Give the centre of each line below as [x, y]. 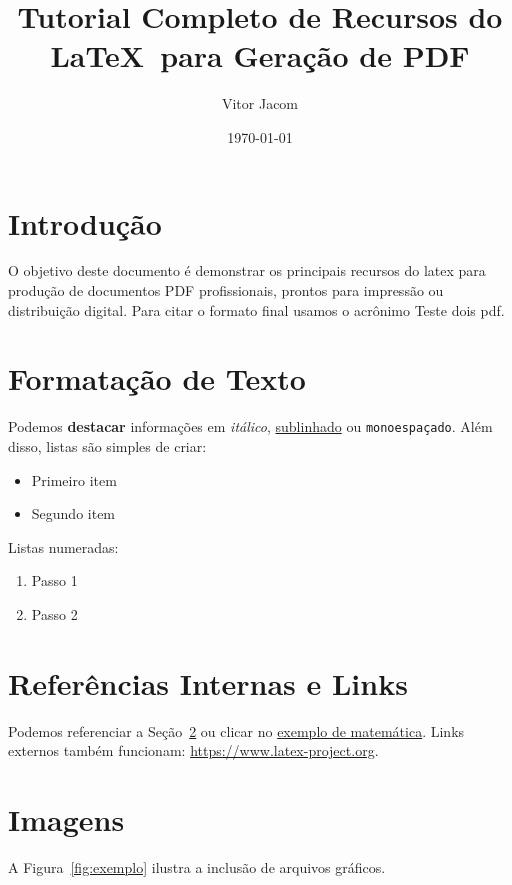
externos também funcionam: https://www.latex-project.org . [193, 750]
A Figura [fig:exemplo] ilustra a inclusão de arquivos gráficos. [197, 867]
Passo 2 [54, 613]
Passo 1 [54, 580]
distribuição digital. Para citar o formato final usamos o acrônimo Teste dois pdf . [256, 309]
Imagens [66, 819]
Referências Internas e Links [208, 682]
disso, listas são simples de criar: [107, 446]
